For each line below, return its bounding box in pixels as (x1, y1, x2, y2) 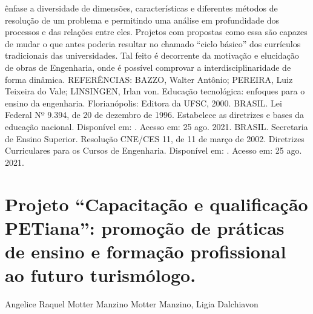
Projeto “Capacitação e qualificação (5, 191, 308, 216)
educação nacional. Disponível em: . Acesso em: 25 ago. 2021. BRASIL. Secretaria (5, 120, 308, 132)
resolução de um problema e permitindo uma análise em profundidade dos (5, 13, 280, 26)
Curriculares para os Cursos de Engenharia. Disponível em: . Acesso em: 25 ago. (5, 144, 302, 157)
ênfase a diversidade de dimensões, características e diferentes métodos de (5, 2, 278, 14)
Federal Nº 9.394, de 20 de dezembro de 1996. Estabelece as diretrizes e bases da (5, 108, 304, 121)
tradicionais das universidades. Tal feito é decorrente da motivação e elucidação (5, 49, 299, 62)
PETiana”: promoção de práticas (5, 215, 285, 240)
